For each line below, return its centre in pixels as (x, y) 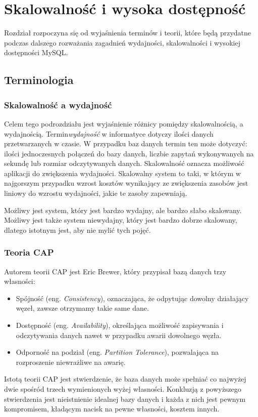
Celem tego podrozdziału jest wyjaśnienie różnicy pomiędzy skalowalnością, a (124, 123)
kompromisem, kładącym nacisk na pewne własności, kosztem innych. (112, 409)
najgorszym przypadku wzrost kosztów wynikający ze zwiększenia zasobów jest (126, 183)
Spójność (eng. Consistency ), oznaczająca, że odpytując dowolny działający (132, 298)
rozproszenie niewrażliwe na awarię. (71, 362)
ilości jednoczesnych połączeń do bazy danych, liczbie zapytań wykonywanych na (129, 153)
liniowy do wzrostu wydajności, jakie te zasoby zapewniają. (96, 193)
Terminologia (39, 80)
